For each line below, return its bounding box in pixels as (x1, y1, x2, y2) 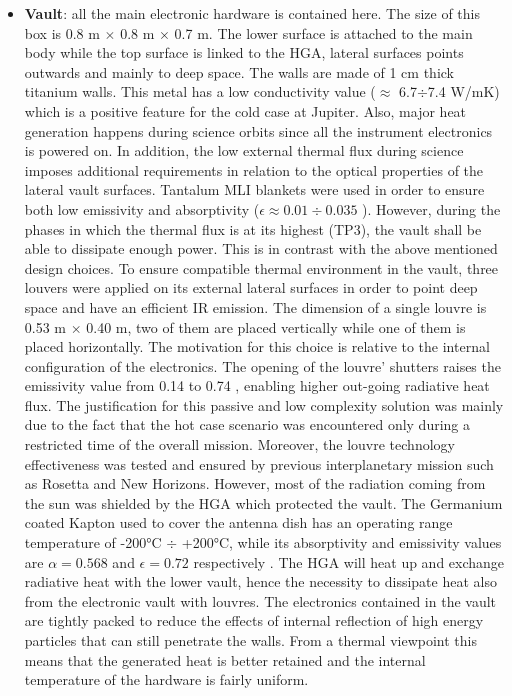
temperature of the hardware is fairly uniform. (24, 669, 309, 690)
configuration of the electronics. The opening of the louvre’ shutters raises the (24, 355, 501, 376)
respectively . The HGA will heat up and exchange (193, 551, 505, 572)
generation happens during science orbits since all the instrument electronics (24, 120, 493, 141)
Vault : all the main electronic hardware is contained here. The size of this (24, 3, 480, 23)
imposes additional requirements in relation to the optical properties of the (24, 159, 484, 180)
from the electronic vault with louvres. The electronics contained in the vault (24, 590, 497, 611)
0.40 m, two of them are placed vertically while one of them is (86, 316, 466, 337)
